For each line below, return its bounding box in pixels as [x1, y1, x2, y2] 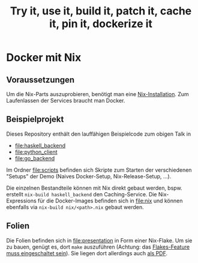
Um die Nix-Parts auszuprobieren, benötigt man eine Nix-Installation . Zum [6, 91, 189, 97]
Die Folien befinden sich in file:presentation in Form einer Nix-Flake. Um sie [6, 237, 193, 244]
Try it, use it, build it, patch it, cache [10, 4, 192, 18]
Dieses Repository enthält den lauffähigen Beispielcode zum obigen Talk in [6, 130, 191, 138]
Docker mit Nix [6, 51, 82, 64]
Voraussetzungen [6, 74, 75, 85]
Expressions [6, 197, 37, 204]
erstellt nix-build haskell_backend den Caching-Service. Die [6, 190, 157, 198]
